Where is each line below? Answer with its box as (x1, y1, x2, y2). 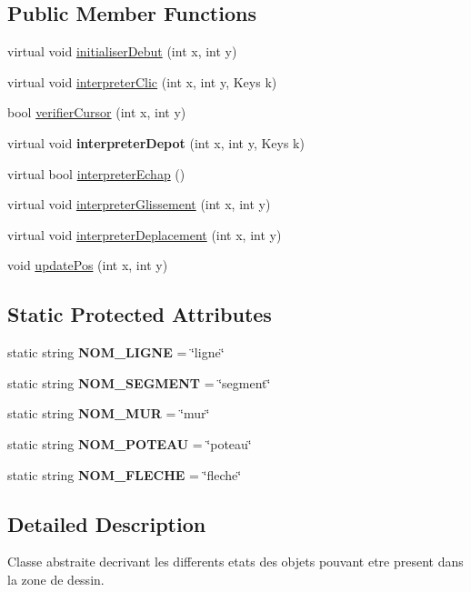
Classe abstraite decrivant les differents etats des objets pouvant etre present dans (7, 552, 464, 571)
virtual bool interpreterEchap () (7, 164, 185, 183)
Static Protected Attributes (7, 300, 272, 328)
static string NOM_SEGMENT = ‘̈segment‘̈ (7, 373, 271, 392)
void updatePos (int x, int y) (7, 256, 168, 275)
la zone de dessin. (7, 569, 105, 588)
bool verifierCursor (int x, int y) (7, 103, 186, 122)
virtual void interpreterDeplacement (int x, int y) (7, 225, 282, 244)
